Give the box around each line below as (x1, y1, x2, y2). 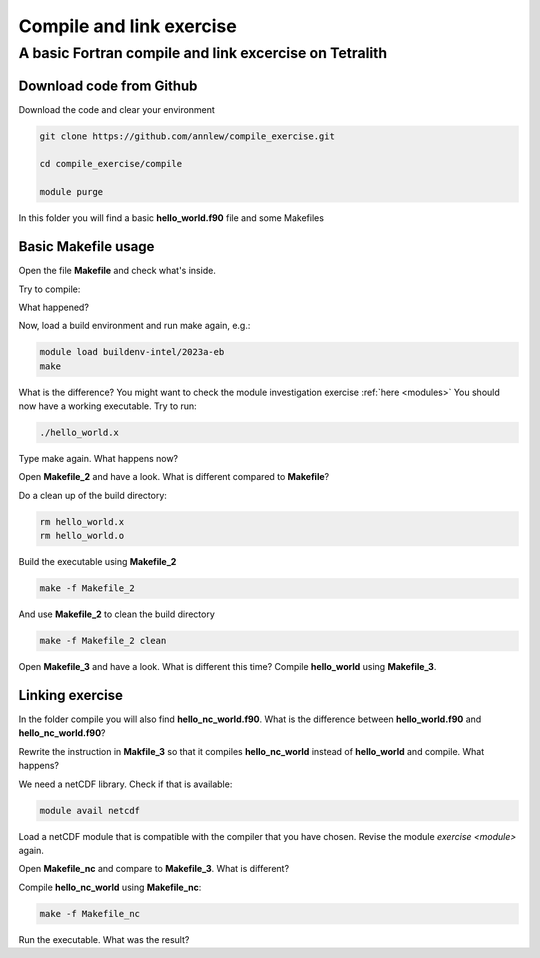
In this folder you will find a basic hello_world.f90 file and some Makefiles (18, 212, 325, 224)
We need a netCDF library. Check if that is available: (18, 778, 233, 790)
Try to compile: (18, 283, 81, 295)
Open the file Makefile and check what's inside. (18, 265, 217, 277)
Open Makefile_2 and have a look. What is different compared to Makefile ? (18, 471, 330, 483)
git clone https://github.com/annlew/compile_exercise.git (39, 130, 335, 142)
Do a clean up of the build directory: (18, 489, 167, 501)
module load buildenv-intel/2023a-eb (39, 346, 225, 358)
